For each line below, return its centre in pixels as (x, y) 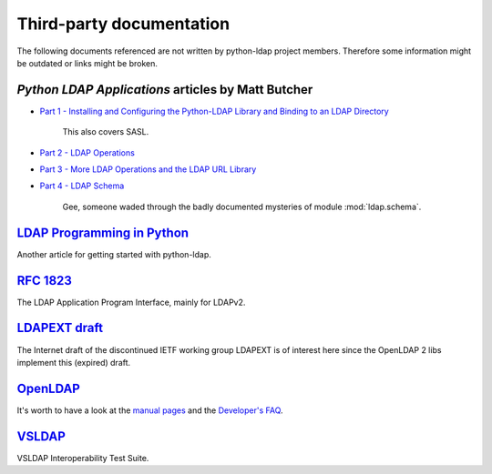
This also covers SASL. (106, 132)
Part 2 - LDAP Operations (87, 152)
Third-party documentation (123, 24)
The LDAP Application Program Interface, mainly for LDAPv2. (131, 302)
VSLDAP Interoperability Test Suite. (83, 458)
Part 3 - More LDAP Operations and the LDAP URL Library (148, 169)
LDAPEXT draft (60, 328)
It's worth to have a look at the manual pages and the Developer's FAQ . (150, 410)
